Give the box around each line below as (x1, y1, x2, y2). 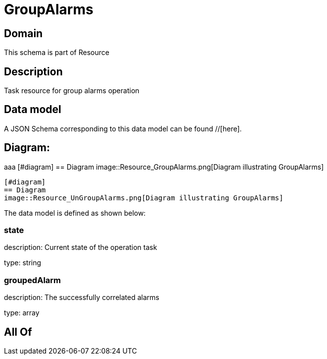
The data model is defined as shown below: (4, 208, 146, 217)
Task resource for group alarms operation (4, 86, 140, 95)
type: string (4, 258, 42, 267)
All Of (4, 325, 32, 338)
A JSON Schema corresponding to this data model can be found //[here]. (4, 124, 242, 133)
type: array (4, 308, 40, 317)
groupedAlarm (4, 275, 61, 285)
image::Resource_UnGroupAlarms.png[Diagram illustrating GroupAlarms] (4, 193, 283, 202)
